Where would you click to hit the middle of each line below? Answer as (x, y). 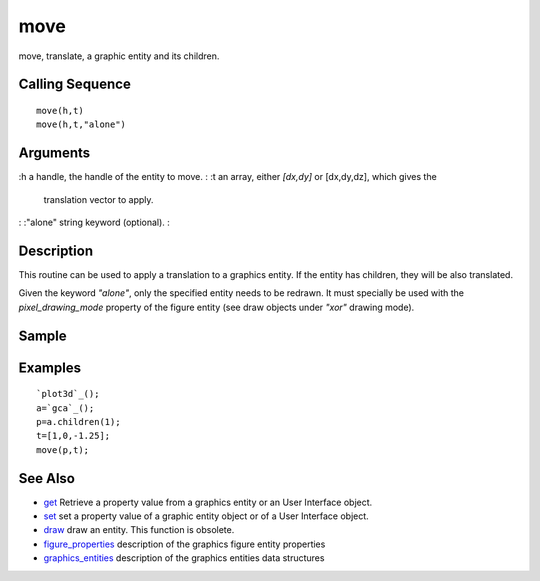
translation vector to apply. (98, 199)
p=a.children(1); (78, 421)
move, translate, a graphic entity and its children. (119, 56)
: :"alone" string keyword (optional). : (94, 222)
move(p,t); (63, 449)
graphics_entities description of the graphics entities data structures (184, 558)
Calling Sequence (75, 84)
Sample (42, 335)
